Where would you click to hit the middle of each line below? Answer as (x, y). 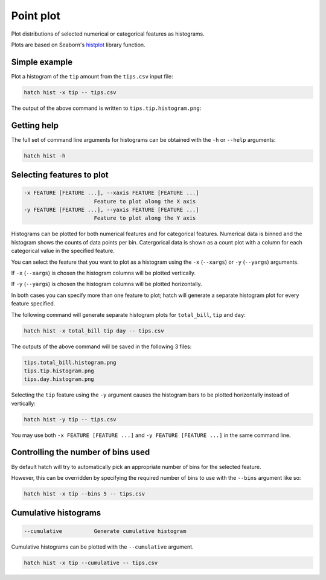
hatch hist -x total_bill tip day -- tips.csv (94, 331)
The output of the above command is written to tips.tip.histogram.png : (106, 108)
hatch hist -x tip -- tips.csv (70, 92)
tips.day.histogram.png (59, 379)
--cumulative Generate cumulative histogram (105, 531)
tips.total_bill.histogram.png (70, 362)
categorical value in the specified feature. (63, 251)
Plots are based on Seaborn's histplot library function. (78, 45)
